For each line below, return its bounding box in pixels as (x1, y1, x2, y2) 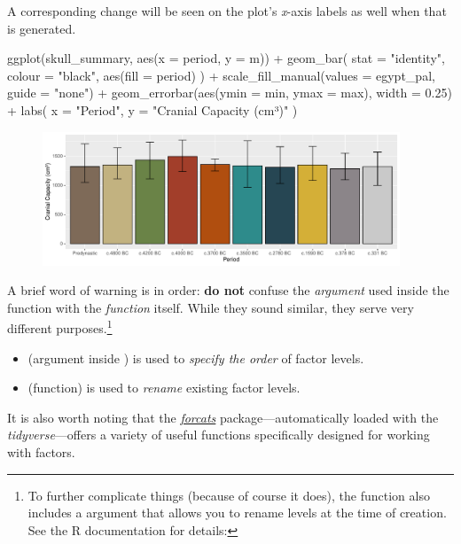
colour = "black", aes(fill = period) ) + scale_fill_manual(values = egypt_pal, (7, 66, 435, 84)
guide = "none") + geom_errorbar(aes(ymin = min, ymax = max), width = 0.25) (7, 83, 452, 102)
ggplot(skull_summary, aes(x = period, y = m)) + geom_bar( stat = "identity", (7, 49, 445, 67)
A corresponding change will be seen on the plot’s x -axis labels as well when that (7, 2, 447, 19)
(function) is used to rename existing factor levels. (27, 378, 301, 397)
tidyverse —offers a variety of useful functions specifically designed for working (7, 425, 430, 444)
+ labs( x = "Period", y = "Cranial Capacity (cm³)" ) (7, 100, 298, 119)
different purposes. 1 (7, 316, 113, 338)
